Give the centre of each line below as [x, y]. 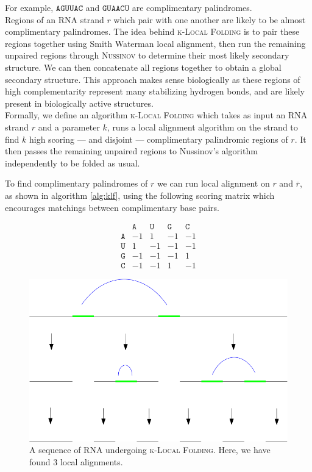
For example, [29, 7]
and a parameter [69, 127]
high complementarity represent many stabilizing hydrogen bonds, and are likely [155, 91]
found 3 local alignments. [76, 461]
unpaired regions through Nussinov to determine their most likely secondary [147, 55]
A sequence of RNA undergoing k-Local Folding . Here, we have [150, 450]
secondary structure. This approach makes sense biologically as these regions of [153, 79]
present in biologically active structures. [79, 103]
